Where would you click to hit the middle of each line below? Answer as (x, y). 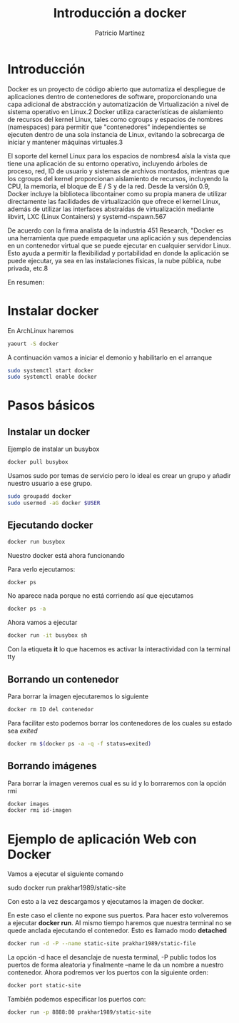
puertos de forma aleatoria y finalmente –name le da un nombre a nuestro (116, 965)
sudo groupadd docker (40, 497)
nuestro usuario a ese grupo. (50, 484)
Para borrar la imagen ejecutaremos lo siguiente (78, 696)
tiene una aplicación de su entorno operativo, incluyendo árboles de (108, 163)
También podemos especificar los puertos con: (77, 999)
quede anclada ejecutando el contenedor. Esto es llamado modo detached (117, 931)
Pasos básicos (51, 406)
